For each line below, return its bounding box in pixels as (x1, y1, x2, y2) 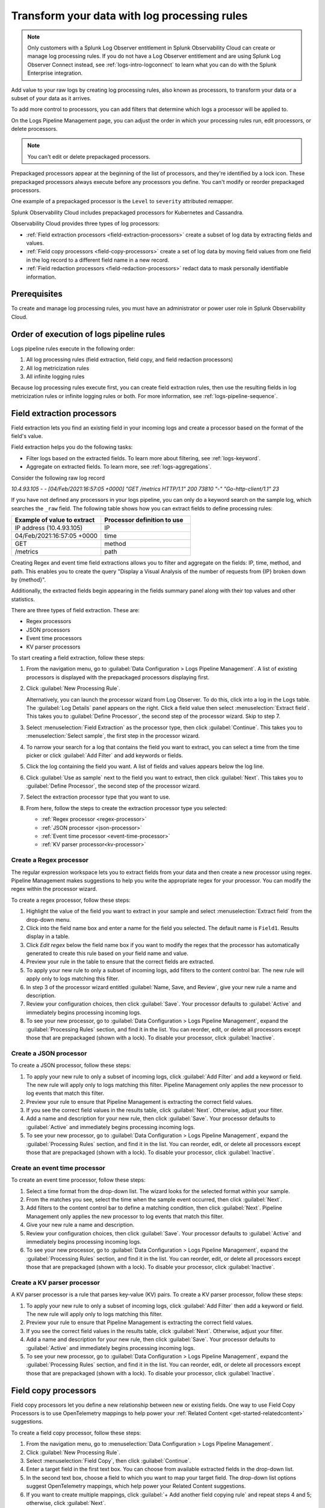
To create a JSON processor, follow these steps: (11, 1062, 131, 1069)
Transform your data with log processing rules (11, 9, 248, 22)
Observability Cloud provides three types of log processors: (11, 220, 160, 227)
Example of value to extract (14, 516, 95, 524)
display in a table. (26, 933, 70, 940)
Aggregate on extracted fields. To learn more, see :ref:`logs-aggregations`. (26, 463, 212, 470)
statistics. (11, 595, 36, 603)
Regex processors (26, 618, 72, 625)
